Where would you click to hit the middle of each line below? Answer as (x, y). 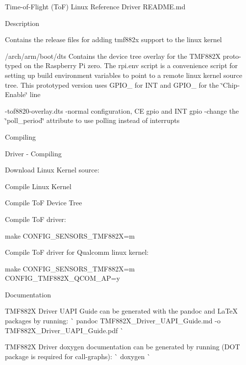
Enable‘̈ (16, 94)
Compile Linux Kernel (38, 186)
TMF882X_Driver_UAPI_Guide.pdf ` (64, 330)
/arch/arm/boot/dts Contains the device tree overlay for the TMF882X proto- (123, 56)
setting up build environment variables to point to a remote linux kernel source (124, 75)
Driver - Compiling (33, 153)
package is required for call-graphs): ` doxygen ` (78, 356)
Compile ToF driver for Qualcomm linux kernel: (77, 252)
